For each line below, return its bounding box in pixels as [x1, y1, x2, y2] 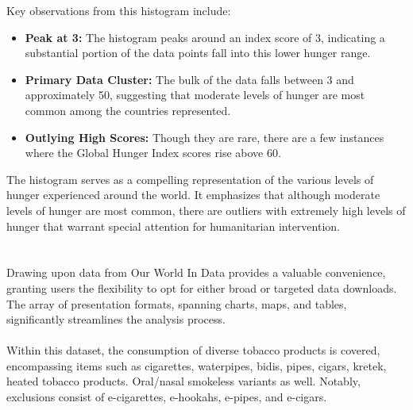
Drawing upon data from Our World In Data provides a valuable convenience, [6, 264, 386, 281]
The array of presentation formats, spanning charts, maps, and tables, [6, 295, 347, 312]
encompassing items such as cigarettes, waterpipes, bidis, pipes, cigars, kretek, [6, 357, 387, 374]
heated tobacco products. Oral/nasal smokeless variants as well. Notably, [6, 373, 361, 389]
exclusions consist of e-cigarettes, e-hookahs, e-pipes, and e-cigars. [6, 389, 327, 405]
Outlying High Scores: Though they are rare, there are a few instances [25, 128, 384, 145]
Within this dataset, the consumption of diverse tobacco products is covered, [6, 342, 380, 358]
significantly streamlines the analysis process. [6, 311, 226, 328]
